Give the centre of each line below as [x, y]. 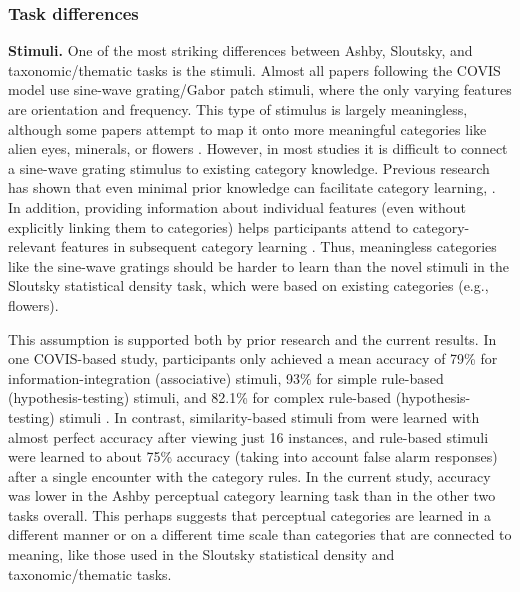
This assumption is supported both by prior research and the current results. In [252, 338]
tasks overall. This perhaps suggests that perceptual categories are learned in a [250, 514]
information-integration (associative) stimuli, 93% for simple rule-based [226, 377]
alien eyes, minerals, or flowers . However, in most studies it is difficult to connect [258, 148]
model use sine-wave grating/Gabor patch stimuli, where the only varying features [260, 89]
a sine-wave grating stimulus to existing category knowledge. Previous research [249, 167]
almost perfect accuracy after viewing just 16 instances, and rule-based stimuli [248, 436]
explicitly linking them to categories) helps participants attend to [208, 226]
